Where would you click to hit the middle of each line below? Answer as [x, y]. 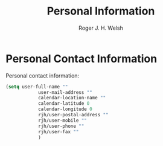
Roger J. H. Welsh [101, 28]
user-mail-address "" [65, 92]
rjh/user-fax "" [58, 131]
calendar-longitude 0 [65, 109]
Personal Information [101, 11]
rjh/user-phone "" [61, 126]
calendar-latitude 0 [64, 104]
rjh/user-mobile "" [62, 120]
